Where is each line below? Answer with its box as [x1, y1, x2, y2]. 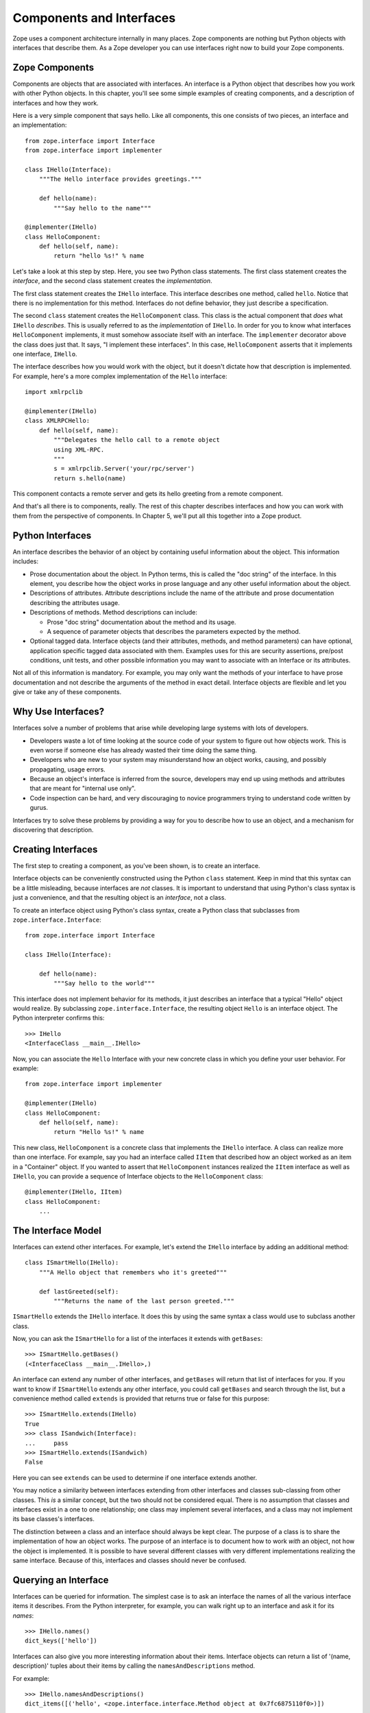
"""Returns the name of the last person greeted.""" [53, 1297, 234, 1305]
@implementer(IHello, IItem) [25, 1188, 123, 1196]
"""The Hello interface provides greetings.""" [38, 175, 202, 183]
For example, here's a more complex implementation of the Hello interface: [12, 372, 227, 380]
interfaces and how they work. [12, 99, 99, 107]
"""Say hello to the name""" [53, 204, 152, 212]
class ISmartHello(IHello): [25, 1259, 119, 1267]
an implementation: [12, 121, 67, 130]
